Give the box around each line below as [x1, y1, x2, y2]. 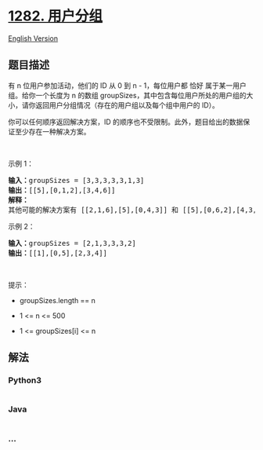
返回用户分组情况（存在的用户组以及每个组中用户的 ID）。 [34, 100, 219, 110]
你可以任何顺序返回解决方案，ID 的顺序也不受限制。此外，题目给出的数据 [8, 117, 243, 126]
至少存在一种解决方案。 [14, 126, 91, 136]
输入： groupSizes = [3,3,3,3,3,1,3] [8, 176, 145, 185]
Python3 [8, 375, 41, 386]
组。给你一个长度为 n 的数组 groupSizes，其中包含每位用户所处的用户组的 [8, 90, 247, 100]
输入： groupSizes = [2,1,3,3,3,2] [8, 239, 137, 247]
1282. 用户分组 [8, 7, 103, 25]
